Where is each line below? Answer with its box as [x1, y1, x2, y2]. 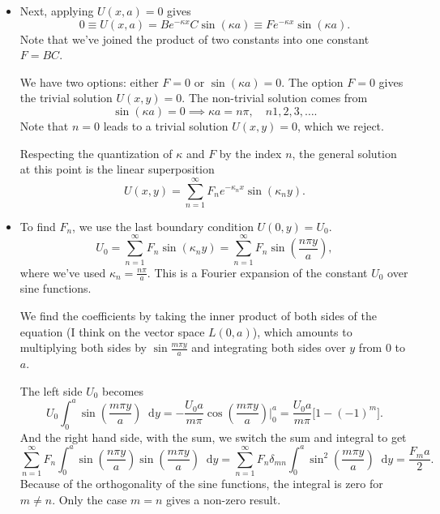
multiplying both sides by [19, 339, 147, 356]
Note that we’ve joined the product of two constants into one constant [19, 30, 370, 47]
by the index [219, 144, 282, 161]
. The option [281, 73, 344, 90]
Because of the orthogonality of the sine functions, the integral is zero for [19, 474, 383, 491]
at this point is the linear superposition [19, 161, 215, 178]
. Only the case [52, 490, 127, 508]
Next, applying [19, 2, 94, 19]
